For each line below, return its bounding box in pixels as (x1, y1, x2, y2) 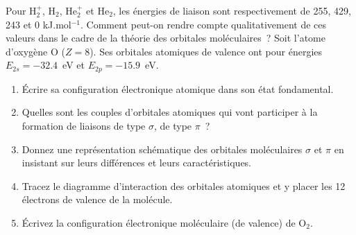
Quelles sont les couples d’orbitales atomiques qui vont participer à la (22, 105, 318, 119)
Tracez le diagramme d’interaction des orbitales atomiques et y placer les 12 (22, 178, 346, 193)
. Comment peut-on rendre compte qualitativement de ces (80, 17, 327, 31)
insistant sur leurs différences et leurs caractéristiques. (22, 155, 251, 170)
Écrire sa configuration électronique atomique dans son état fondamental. (22, 81, 334, 96)
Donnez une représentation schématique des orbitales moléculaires (22, 141, 303, 156)
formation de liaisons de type (22, 119, 146, 133)
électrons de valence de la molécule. (22, 192, 173, 207)
